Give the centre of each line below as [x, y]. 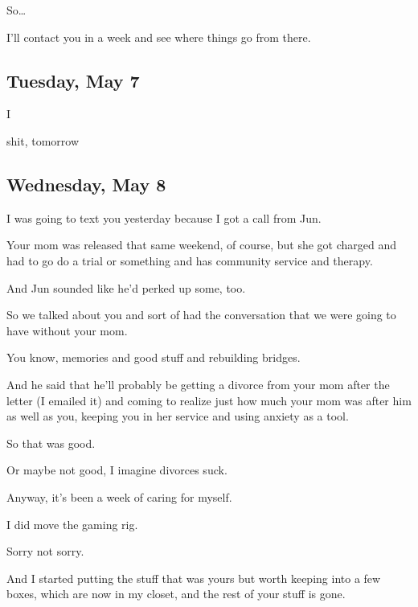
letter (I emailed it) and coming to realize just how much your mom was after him [209, 400]
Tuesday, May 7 [73, 80]
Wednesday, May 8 [86, 184]
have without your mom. [67, 330]
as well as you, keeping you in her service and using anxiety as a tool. [178, 416]
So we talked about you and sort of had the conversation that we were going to [201, 315]
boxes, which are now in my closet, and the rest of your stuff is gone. [176, 594]
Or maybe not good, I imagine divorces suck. [117, 470]
